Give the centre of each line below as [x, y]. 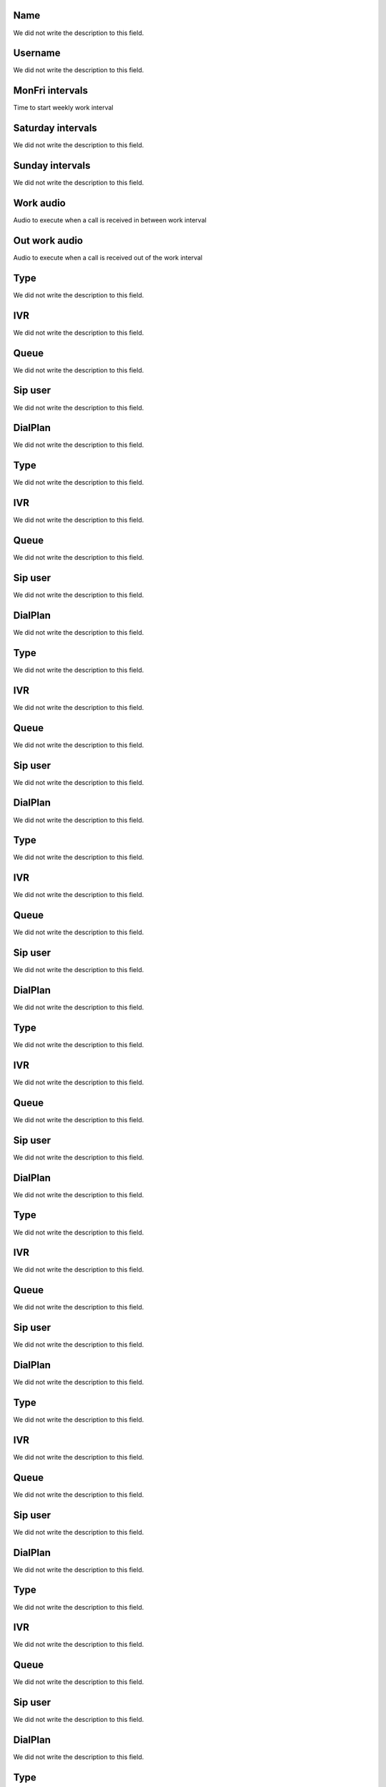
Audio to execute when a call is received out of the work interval [108, 257]
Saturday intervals [55, 128]
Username [37, 53]
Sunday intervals [52, 165]
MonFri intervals [51, 90]
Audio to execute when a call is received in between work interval [110, 220]
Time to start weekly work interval [63, 108]
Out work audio [48, 241]
